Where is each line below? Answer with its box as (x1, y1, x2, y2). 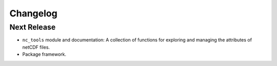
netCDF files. (22, 44, 50, 50)
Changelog (9, 8, 57, 19)
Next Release (9, 23, 56, 32)
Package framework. (22, 51, 67, 57)
